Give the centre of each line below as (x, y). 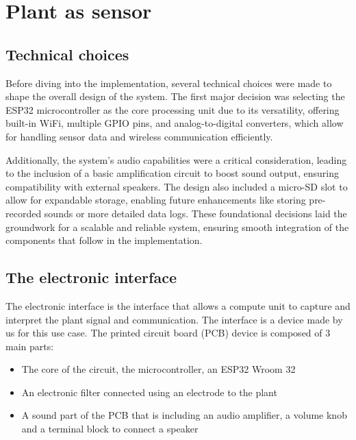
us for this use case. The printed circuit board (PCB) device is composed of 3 (168, 333)
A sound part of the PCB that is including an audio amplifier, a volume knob (184, 415)
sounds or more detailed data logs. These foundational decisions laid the (195, 213)
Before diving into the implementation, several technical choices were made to (169, 83)
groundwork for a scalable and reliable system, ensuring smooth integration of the (177, 227)
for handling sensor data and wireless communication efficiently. (139, 136)
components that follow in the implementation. (104, 240)
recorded (24, 213)
